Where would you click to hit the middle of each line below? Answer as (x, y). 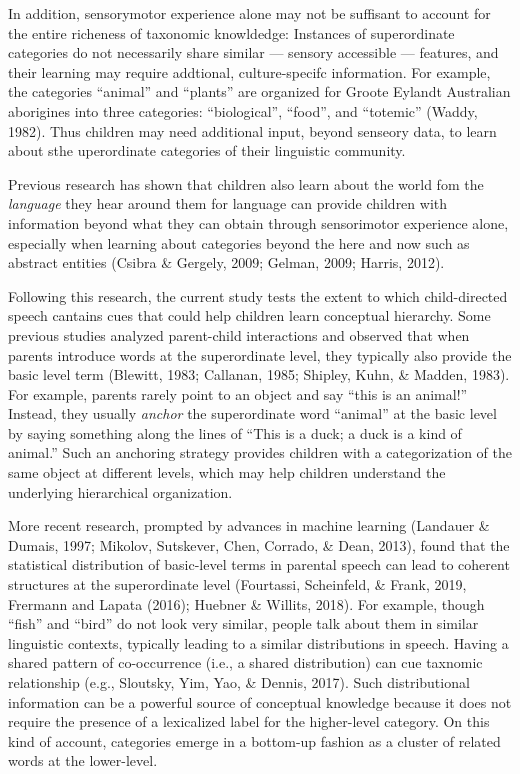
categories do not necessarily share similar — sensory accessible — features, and (253, 52)
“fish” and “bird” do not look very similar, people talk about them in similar (243, 623)
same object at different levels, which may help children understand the (227, 472)
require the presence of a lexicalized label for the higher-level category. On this (249, 721)
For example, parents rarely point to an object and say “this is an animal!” (238, 393)
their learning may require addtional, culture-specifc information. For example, (249, 71)
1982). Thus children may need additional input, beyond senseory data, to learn (252, 130)
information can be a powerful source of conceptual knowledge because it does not (260, 701)
